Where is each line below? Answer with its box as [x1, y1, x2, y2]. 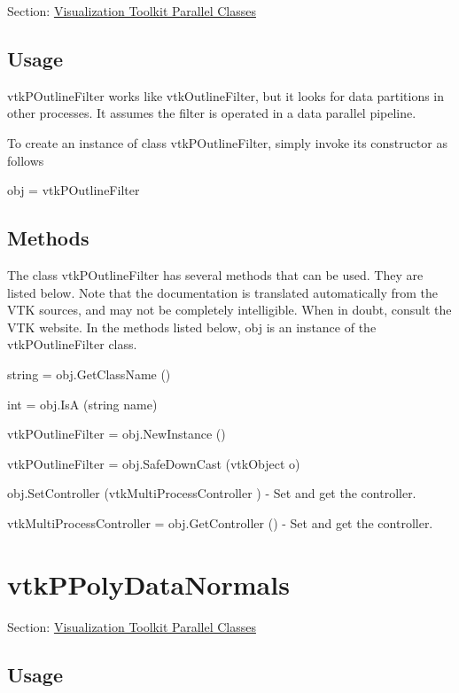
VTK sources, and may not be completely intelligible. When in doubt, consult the [7, 300, 452, 319]
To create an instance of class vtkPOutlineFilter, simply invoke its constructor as [7, 133, 447, 152]
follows [7, 151, 44, 169]
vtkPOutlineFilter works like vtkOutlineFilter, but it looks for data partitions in [7, 86, 445, 105]
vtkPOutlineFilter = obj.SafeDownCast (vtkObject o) [7, 454, 300, 472]
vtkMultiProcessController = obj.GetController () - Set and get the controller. [7, 513, 433, 532]
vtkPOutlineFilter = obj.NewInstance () [7, 424, 226, 443]
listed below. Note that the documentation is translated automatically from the [7, 283, 439, 301]
